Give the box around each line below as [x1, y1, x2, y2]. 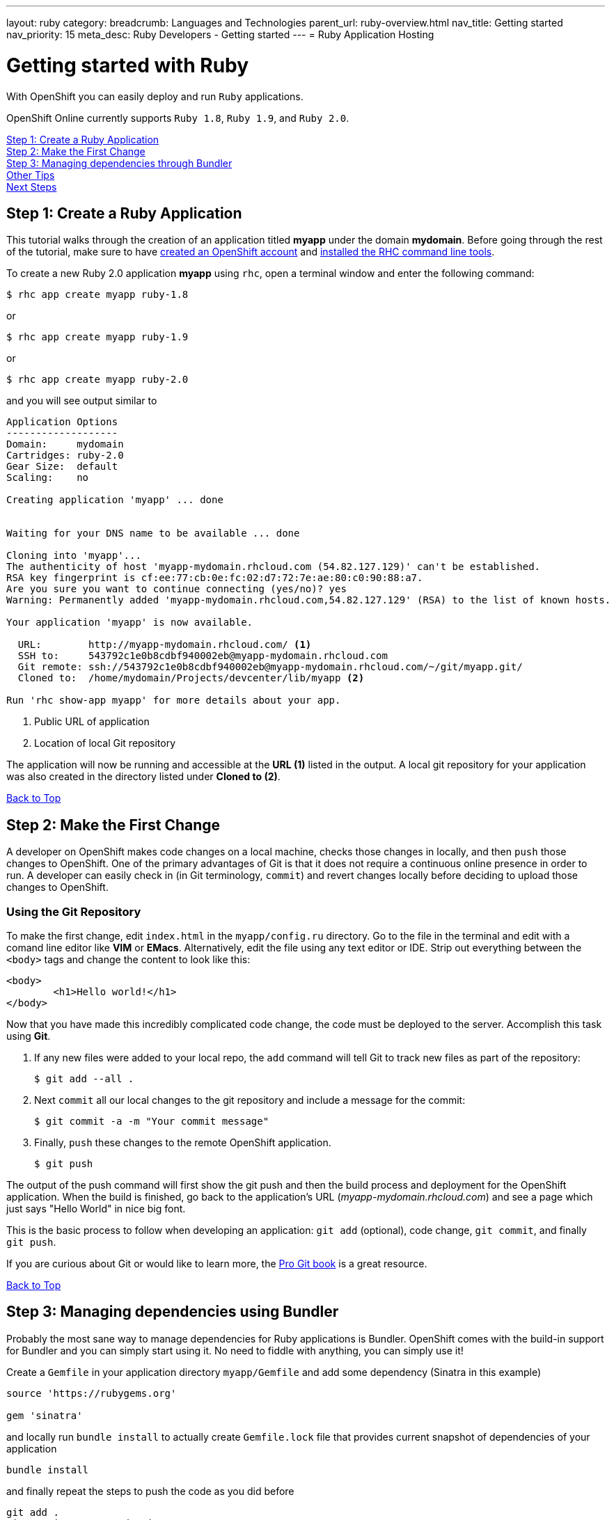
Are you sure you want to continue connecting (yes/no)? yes [6, 583, 347, 595]
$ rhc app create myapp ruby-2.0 [6, 374, 189, 386]
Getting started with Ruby [6, 53, 249, 77]
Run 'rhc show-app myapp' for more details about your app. [6, 695, 341, 706]
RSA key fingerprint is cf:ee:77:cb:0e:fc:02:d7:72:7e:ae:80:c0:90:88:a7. [6, 572, 423, 584]
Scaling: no [6, 472, 89, 484]
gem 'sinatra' [6, 1409, 83, 1421]
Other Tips [6, 168, 55, 181]
